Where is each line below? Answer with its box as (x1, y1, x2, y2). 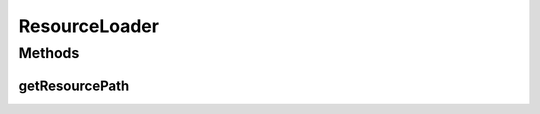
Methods (18, 44, 80, 62)
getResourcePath (18, 77, 130, 94)
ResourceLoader (18, 15, 160, 37)
